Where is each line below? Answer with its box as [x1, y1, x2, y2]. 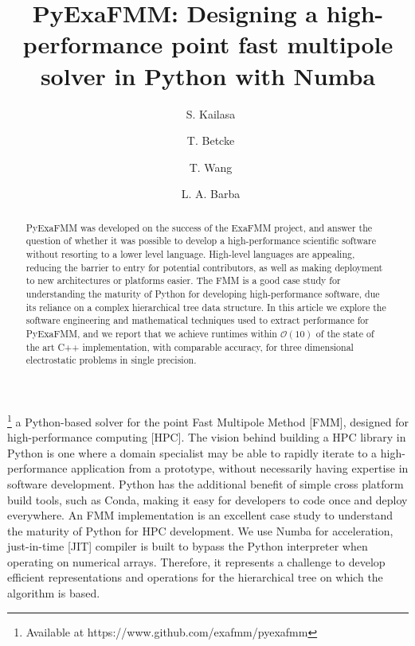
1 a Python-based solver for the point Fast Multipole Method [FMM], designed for [7, 411, 409, 430]
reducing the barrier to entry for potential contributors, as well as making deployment [25, 260, 383, 274]
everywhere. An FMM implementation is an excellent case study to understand [7, 507, 393, 523]
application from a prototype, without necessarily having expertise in [71, 460, 409, 477]
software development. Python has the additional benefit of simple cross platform [7, 475, 404, 492]
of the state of [315, 326, 374, 340]
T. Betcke [186, 132, 235, 149]
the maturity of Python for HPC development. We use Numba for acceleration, [7, 522, 393, 539]
